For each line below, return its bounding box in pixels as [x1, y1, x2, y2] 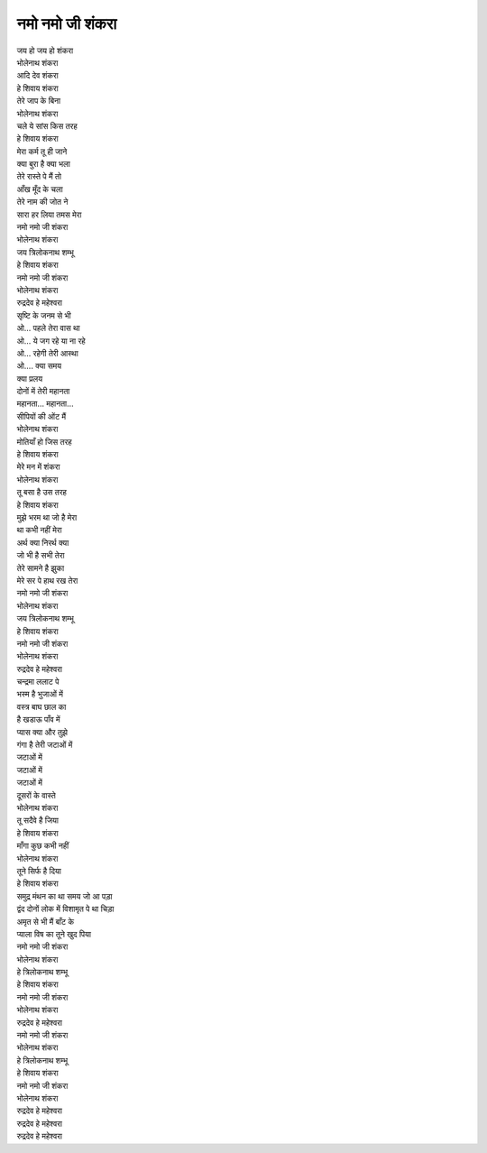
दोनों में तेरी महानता [16, 386, 70, 397]
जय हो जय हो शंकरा [16, 45, 74, 56]
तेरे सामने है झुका [16, 562, 65, 573]
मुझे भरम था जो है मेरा [16, 512, 78, 522]
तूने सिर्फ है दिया [16, 865, 62, 876]
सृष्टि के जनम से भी [16, 309, 71, 320]
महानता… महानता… [16, 398, 74, 410]
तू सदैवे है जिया [16, 815, 59, 826]
